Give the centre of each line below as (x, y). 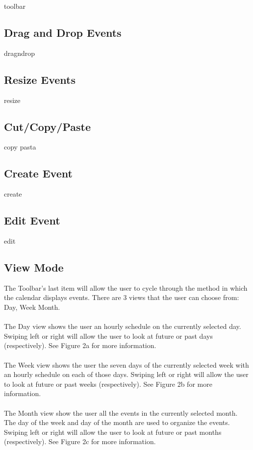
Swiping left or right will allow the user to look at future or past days (108, 336)
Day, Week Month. (32, 307)
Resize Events (40, 79)
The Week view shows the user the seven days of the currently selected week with (126, 364)
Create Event (38, 173)
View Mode (34, 267)
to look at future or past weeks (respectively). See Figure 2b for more (108, 384)
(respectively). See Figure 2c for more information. (80, 441)
